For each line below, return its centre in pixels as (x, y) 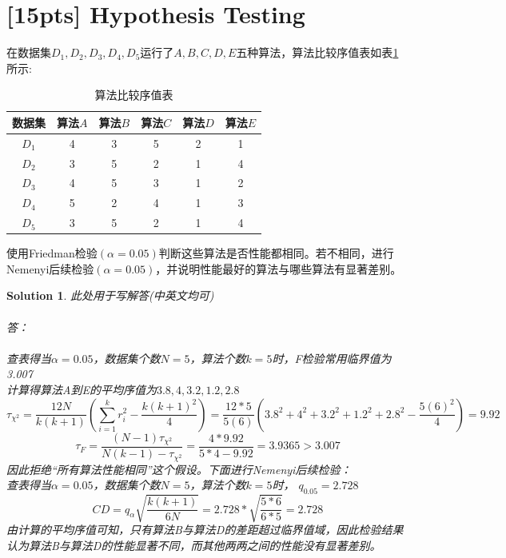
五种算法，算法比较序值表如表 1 (317, 52)
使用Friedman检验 (52, 253)
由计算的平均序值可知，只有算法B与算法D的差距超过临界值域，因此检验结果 (205, 530)
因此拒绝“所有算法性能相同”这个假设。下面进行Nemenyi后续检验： (179, 469)
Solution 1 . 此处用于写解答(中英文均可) (110, 295)
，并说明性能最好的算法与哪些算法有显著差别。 (279, 268)
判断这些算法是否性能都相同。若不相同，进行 (276, 253)
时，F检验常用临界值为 (332, 358)
